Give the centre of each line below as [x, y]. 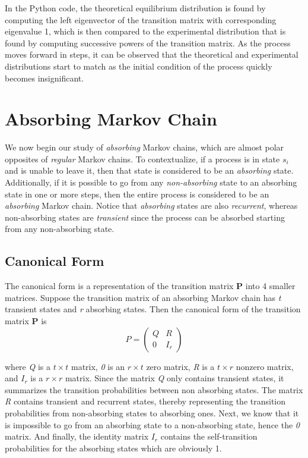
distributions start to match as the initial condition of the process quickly [139, 66]
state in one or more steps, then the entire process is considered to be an [137, 194]
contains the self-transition [209, 436]
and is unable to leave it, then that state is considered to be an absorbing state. [149, 170]
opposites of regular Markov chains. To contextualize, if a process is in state [142, 159]
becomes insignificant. [45, 78]
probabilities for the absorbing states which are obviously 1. [113, 448]
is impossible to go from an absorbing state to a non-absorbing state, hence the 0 [153, 424]
